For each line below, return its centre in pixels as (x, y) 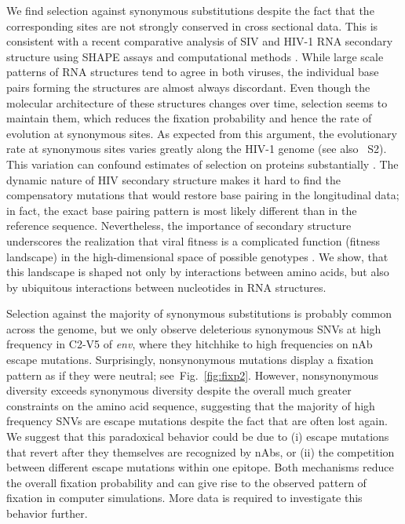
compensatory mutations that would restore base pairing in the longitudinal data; (203, 195)
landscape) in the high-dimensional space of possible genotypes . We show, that (197, 256)
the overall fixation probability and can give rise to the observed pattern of (186, 482)
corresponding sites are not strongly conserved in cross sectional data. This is (192, 25)
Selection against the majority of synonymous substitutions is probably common (199, 313)
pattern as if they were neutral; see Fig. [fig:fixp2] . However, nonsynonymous (192, 375)
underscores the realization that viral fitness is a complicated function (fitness (193, 240)
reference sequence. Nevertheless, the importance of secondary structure (179, 226)
